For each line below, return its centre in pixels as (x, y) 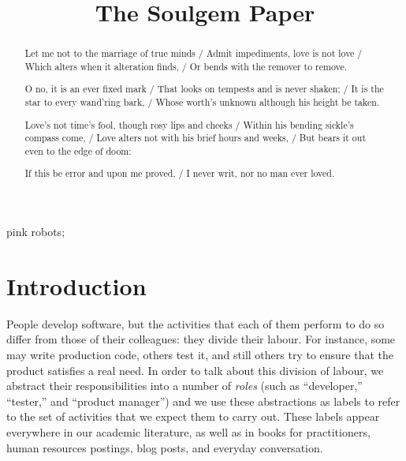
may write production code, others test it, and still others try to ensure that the (200, 354)
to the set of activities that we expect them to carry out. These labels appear (193, 416)
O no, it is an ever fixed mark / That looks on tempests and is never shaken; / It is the (204, 89)
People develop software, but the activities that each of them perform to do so (196, 323)
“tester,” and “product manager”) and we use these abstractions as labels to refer (203, 401)
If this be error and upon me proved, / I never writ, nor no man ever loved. (180, 173)
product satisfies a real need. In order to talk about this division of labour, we (195, 370)
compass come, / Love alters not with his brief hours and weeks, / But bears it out (196, 138)
